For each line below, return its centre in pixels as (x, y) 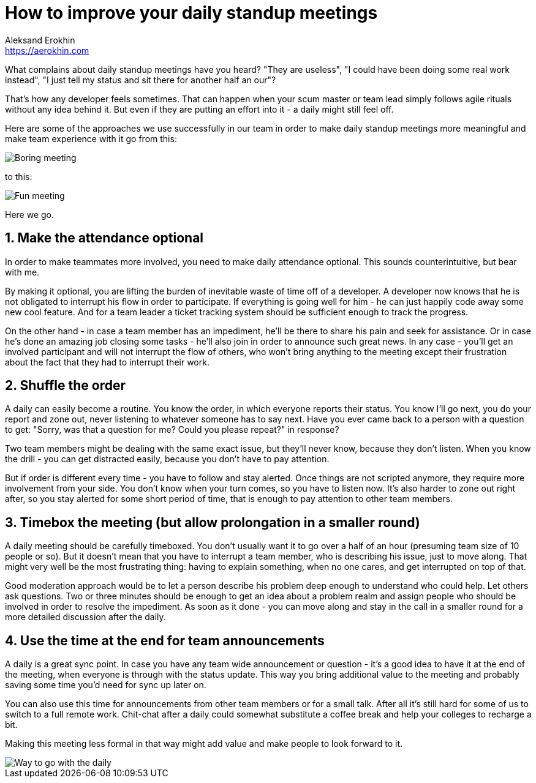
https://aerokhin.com (47, 50)
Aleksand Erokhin (40, 40)
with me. (22, 272)
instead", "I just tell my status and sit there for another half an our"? (141, 80)
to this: (19, 176)
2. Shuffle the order (65, 386)
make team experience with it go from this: (91, 138)
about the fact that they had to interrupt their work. (107, 362)
